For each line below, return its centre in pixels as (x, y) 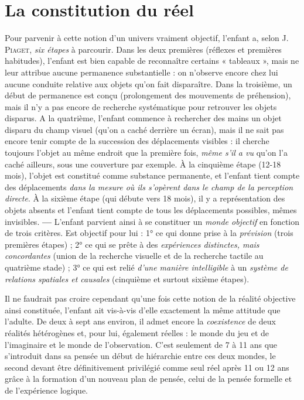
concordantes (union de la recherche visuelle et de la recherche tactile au (134, 256)
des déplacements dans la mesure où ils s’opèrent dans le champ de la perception (149, 187)
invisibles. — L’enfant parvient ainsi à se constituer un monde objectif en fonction (152, 221)
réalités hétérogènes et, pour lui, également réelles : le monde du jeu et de (137, 332)
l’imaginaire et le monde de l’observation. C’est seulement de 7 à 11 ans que (141, 344)
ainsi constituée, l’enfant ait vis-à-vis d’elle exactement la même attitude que (143, 310)
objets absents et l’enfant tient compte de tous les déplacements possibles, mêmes (151, 210)
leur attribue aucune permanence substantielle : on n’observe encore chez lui (141, 72)
